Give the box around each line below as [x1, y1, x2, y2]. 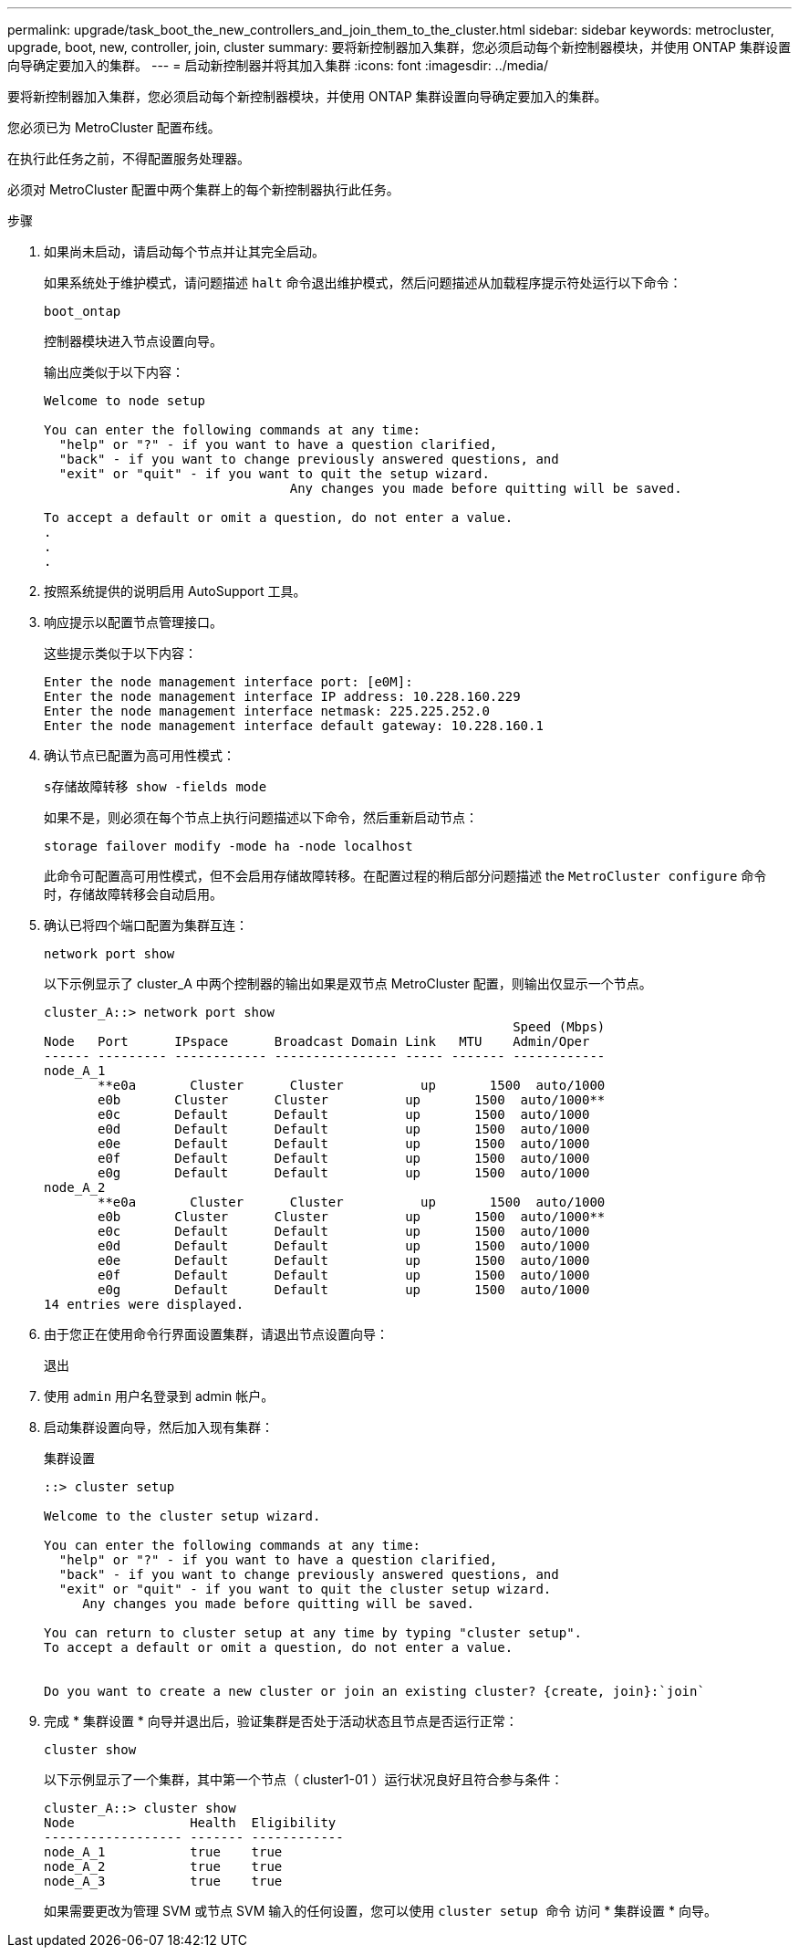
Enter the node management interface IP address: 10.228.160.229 [44, 689, 521, 704]
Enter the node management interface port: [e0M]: [44, 674, 413, 689]
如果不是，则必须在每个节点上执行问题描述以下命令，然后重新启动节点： [44, 810, 478, 825]
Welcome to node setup [44, 393, 206, 408]
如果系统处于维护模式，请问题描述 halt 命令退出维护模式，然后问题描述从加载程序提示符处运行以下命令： [44, 275, 682, 290]
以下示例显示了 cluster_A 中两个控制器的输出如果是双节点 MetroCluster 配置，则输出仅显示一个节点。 [44, 976, 652, 991]
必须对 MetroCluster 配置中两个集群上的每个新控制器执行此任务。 [7, 182, 399, 197]
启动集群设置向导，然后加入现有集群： [44, 1419, 274, 1435]
